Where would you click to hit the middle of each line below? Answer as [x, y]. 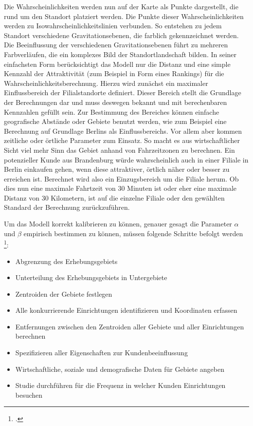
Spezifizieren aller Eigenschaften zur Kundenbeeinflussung [101, 353]
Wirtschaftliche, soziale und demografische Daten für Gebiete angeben [120, 369]
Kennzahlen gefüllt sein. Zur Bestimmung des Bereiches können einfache [112, 112]
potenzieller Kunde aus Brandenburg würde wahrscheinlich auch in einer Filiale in [126, 159]
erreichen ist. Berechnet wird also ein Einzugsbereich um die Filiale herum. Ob [121, 178]
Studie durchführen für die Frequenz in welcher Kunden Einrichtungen [120, 385]
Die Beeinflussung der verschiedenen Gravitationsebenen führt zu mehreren [116, 45]
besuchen [29, 395]
